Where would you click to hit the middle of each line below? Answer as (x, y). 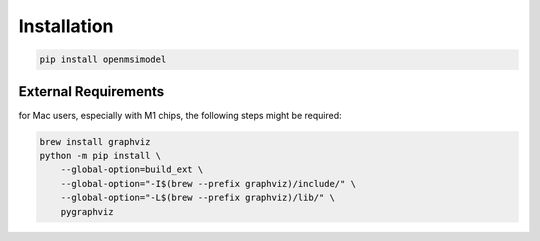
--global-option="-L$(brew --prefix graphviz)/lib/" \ (197, 198)
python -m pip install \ (100, 156)
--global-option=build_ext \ (132, 169)
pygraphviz (87, 211)
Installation (66, 26)
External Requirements (91, 91)
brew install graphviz (95, 141)
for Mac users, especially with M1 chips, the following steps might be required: (180, 115)
